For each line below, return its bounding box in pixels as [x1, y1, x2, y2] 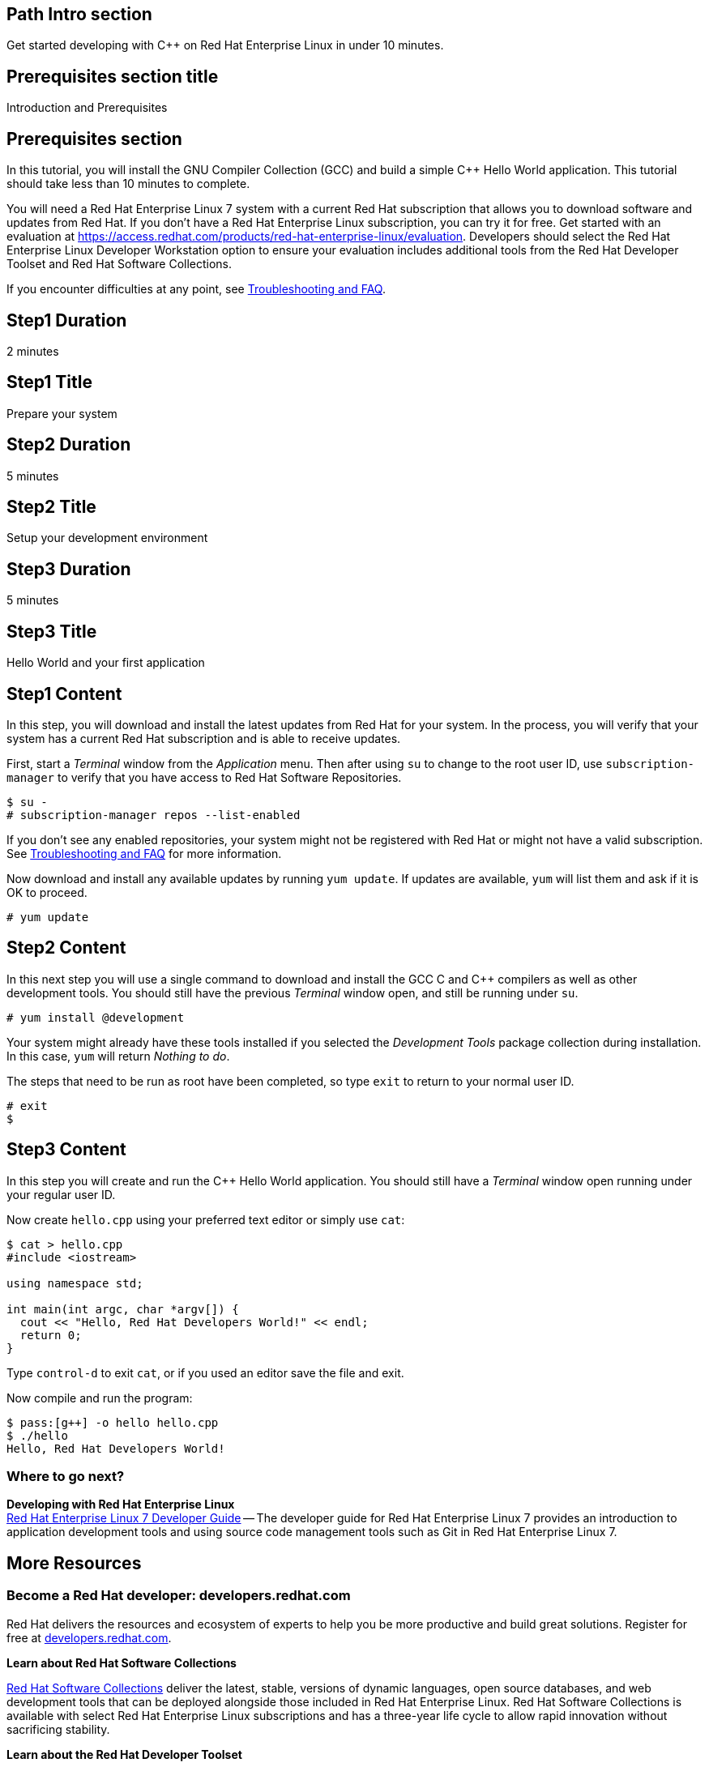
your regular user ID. [6, 1187, 116, 1201]
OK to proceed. [6, 886, 88, 900]
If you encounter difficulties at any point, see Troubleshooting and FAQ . [6, 282, 386, 297]
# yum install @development [6, 1010, 185, 1024]
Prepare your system [6, 406, 117, 420]
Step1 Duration [6, 309, 127, 331]
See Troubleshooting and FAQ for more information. [6, 847, 282, 861]
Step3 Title [6, 621, 97, 642]
